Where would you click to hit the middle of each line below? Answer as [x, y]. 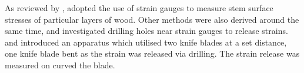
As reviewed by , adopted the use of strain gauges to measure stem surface [139, 8]
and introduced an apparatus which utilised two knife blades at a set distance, [146, 42]
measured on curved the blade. [60, 65]
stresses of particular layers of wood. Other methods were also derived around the [152, 19]
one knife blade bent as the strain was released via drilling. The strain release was [152, 53]
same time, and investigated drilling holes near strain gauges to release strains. [146, 31]
